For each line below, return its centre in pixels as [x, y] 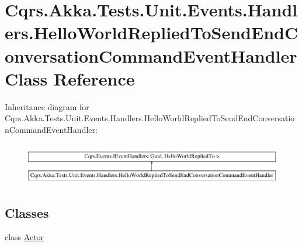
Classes [27, 212]
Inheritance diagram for [47, 106]
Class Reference [70, 78]
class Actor [25, 237]
